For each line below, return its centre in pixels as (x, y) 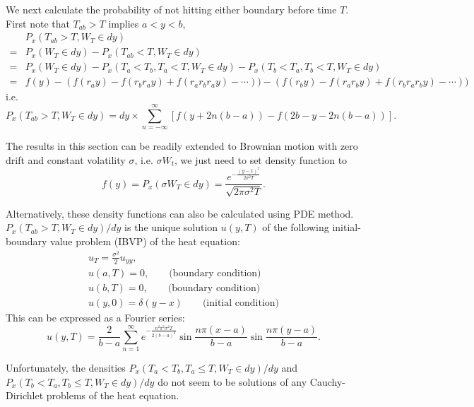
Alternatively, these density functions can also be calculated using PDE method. (180, 213)
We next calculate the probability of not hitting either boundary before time (171, 9)
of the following (296, 227)
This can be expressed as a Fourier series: (95, 318)
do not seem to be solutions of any (232, 381)
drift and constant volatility (66, 159)
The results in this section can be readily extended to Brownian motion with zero (182, 146)
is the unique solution (171, 227)
